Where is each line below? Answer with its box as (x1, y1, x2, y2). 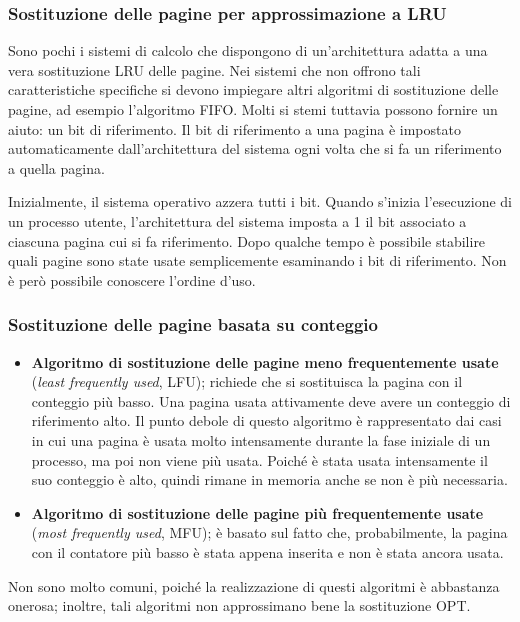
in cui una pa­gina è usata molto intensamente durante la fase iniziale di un (31, 429, 491, 450)
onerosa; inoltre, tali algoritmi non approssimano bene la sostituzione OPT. (8, 595, 471, 616)
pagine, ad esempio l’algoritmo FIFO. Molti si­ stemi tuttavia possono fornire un (8, 99, 498, 119)
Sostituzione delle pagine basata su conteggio (8, 312, 378, 337)
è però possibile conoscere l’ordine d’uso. (8, 269, 256, 290)
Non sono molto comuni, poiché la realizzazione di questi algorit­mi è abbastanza (8, 575, 500, 596)
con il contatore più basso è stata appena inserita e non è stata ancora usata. (31, 541, 504, 562)
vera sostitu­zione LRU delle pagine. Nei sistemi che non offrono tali (8, 59, 421, 80)
